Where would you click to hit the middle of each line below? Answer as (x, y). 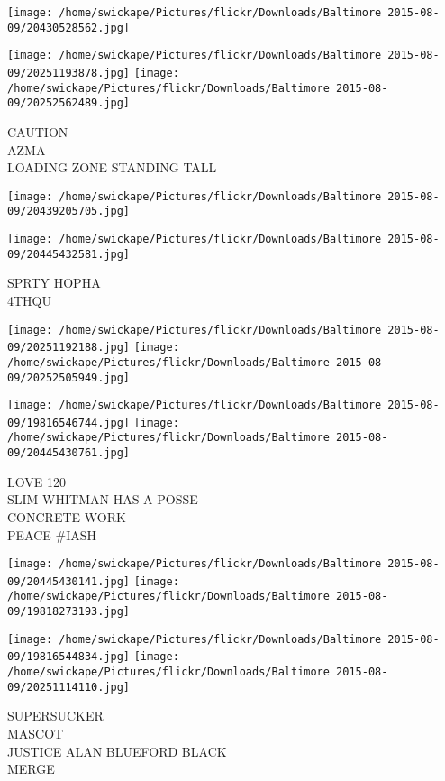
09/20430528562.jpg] (69, 28)
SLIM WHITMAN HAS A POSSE (103, 499)
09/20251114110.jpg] (69, 687)
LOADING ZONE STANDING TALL (112, 167)
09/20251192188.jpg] (69, 348)
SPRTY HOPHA (54, 283)
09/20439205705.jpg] (69, 211)
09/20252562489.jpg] (69, 103)
